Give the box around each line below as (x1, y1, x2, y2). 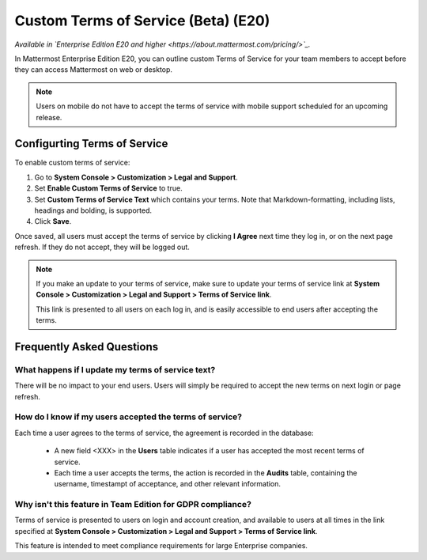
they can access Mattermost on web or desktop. (14, 65, 173, 74)
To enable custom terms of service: (14, 158, 130, 168)
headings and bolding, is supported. (34, 206, 153, 215)
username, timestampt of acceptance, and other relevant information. (54, 479, 281, 489)
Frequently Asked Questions (14, 340, 159, 354)
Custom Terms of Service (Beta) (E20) (14, 12, 270, 29)
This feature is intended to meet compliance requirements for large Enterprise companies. (14, 541, 308, 551)
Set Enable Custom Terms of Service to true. (34, 184, 183, 193)
